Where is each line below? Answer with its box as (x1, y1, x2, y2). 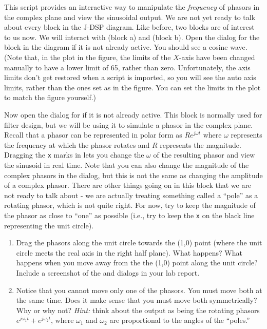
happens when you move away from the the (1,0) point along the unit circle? (16, 257, 258, 268)
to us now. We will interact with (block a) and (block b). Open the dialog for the (4, 31, 260, 42)
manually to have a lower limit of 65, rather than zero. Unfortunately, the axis (4, 62, 251, 72)
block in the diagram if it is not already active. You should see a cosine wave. (4, 42, 247, 52)
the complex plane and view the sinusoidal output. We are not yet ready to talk (4, 11, 256, 22)
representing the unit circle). (4, 220, 94, 230)
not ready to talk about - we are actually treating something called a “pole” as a (4, 189, 258, 200)
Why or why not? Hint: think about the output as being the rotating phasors (16, 304, 260, 315)
